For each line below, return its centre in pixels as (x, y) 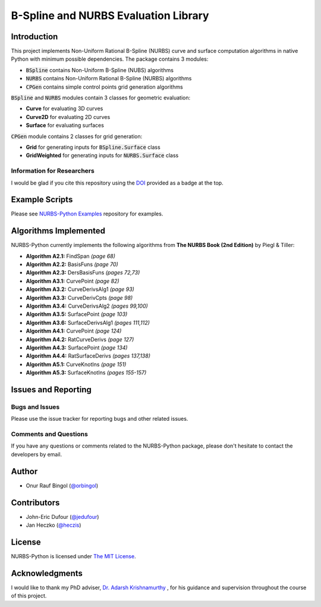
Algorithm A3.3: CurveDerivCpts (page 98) (79, 298)
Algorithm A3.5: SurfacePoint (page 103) (77, 314)
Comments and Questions (50, 434)
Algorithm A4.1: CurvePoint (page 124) (74, 331)
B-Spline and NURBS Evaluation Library (110, 15)
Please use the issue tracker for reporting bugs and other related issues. (100, 419)
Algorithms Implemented (58, 231)
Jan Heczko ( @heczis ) (53, 525)
